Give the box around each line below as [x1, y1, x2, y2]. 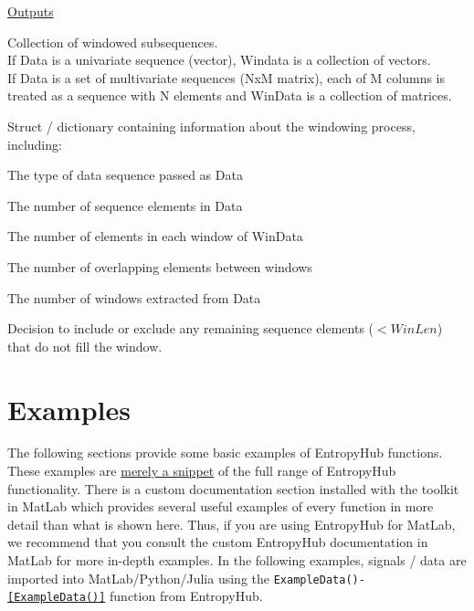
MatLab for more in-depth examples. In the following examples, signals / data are [7, 551, 467, 569]
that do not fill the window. [7, 336, 163, 355]
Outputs [7, 2, 54, 20]
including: [7, 134, 62, 153]
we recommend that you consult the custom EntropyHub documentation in [7, 532, 428, 552]
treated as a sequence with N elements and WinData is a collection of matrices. [7, 86, 452, 105]
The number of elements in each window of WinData [7, 226, 303, 246]
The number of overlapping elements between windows [7, 257, 312, 276]
